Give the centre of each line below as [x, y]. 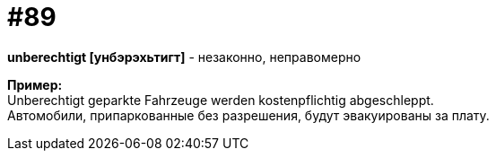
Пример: [35, 84]
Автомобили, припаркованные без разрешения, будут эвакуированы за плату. [248, 115]
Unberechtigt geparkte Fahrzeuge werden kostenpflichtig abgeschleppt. [221, 100]
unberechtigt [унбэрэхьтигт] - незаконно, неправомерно [184, 57]
